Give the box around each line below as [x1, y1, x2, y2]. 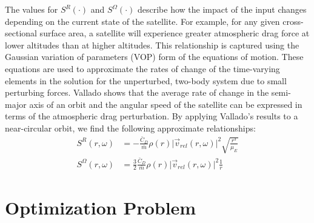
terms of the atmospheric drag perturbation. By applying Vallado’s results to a [5, 110, 298, 122]
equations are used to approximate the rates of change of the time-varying [5, 62, 280, 75]
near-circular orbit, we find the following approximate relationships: [5, 121, 256, 134]
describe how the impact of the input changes [137, 3, 307, 15]
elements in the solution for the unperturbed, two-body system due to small [5, 74, 287, 87]
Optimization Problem [5, 195, 196, 219]
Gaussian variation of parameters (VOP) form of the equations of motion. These [5, 50, 304, 63]
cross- [282, 15, 304, 27]
